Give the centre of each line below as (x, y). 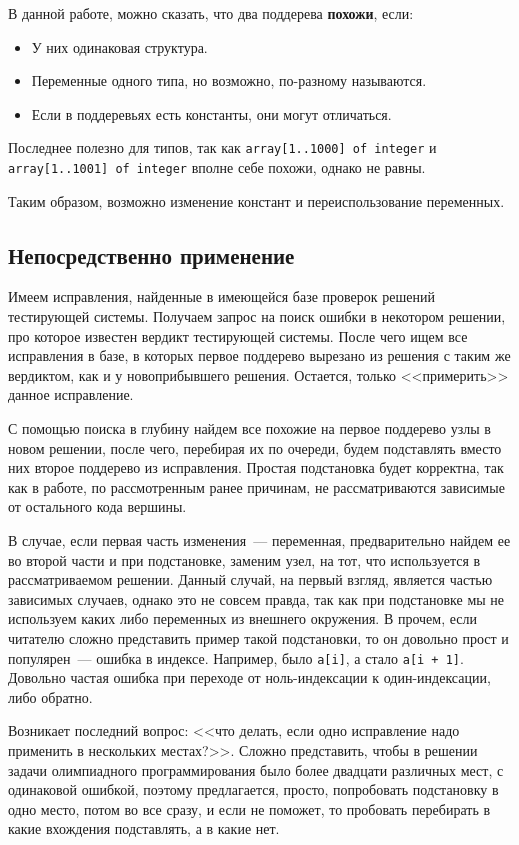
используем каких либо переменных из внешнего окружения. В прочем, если (242, 618)
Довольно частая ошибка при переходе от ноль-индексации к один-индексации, (249, 677)
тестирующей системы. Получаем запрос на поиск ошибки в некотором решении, (257, 316)
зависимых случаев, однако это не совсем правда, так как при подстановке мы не (256, 598)
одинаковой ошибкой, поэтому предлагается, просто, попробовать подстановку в (253, 789)
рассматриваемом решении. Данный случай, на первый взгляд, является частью (250, 579)
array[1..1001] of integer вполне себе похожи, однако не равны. (217, 167)
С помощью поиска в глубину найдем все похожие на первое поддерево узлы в (249, 428)
